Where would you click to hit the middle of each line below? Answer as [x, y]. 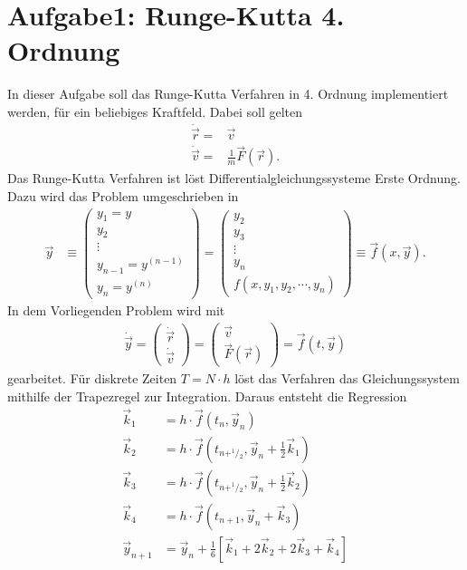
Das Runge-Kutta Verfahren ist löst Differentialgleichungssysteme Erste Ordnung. [234, 178]
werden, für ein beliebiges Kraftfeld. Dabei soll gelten [155, 111]
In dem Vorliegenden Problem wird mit [116, 310]
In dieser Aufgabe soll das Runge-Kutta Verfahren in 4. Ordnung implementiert [228, 94]
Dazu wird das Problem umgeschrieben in [123, 196]
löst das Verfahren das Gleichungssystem [347, 378]
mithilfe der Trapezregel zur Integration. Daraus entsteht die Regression [207, 396]
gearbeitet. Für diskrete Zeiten [92, 378]
